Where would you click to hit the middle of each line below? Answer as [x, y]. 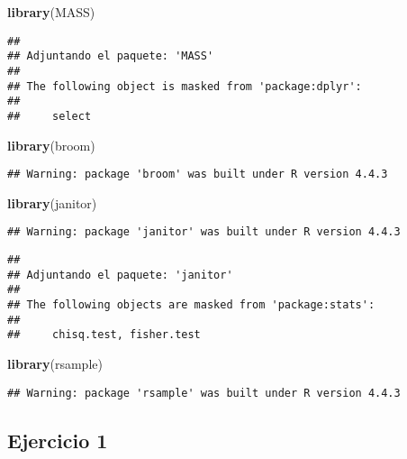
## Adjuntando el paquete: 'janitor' [120, 275]
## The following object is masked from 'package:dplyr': [185, 86]
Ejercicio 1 [58, 440]
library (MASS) [51, 12]
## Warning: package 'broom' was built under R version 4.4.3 [198, 174]
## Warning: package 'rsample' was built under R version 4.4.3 [204, 393]
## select [50, 116]
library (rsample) [55, 363]
